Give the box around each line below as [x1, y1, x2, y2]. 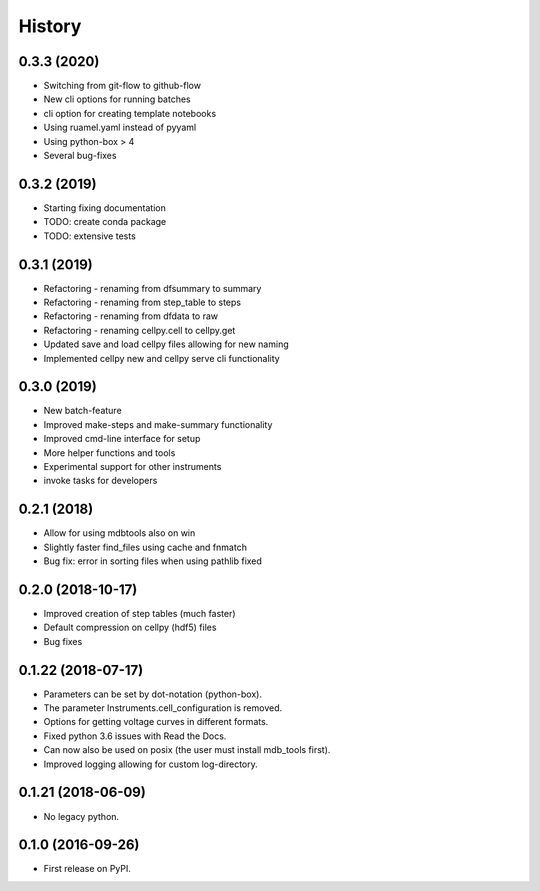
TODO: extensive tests [43, 230, 137, 242]
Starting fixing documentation [43, 201, 167, 214]
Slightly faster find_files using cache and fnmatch [43, 541, 247, 553]
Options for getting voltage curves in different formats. [43, 716, 269, 728]
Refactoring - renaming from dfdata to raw [43, 310, 219, 322]
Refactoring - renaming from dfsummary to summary [43, 282, 262, 294]
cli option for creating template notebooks [43, 107, 217, 119]
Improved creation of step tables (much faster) [43, 608, 236, 620]
